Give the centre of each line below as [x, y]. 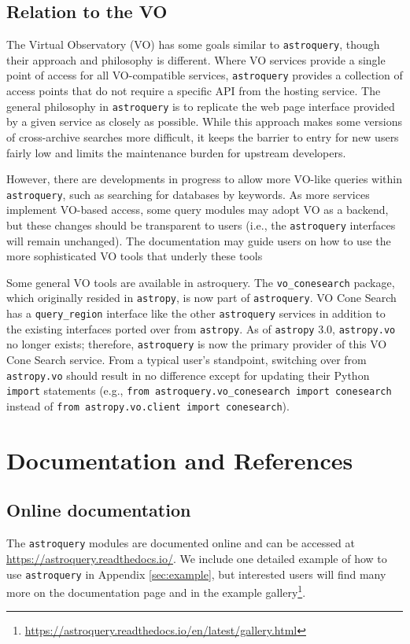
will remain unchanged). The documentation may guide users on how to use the [199, 240]
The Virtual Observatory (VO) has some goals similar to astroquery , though [193, 44]
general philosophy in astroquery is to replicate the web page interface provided [201, 106]
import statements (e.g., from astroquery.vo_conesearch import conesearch [199, 390]
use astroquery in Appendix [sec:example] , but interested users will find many [196, 574]
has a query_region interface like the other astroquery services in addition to [196, 313]
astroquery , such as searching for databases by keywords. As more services [188, 194]
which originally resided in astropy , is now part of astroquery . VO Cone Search [201, 298]
